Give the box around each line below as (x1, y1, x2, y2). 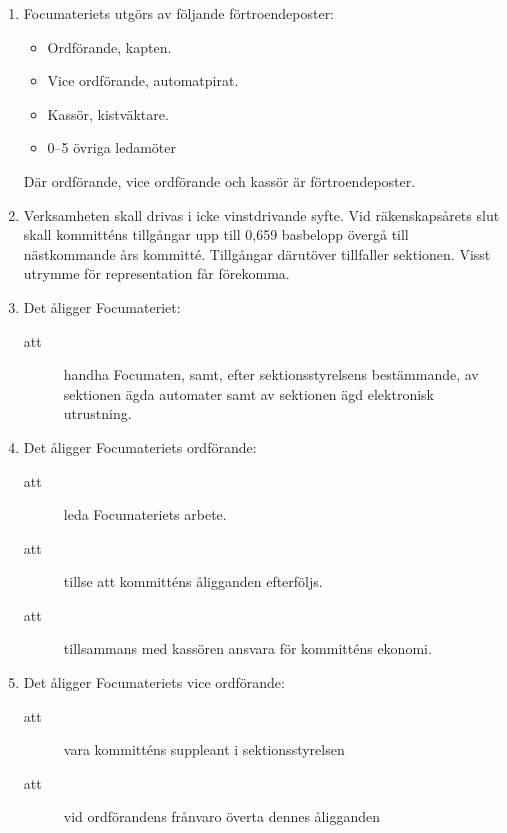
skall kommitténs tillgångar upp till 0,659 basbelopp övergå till (23, 224, 409, 245)
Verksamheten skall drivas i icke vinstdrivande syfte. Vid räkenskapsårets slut (23, 204, 500, 225)
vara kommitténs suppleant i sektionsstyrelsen (63, 739, 345, 760)
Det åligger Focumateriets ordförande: (23, 436, 257, 457)
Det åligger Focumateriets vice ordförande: (23, 672, 285, 693)
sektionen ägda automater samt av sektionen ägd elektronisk (63, 383, 434, 404)
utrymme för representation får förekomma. (23, 263, 290, 284)
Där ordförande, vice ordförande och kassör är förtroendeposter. (23, 170, 416, 191)
